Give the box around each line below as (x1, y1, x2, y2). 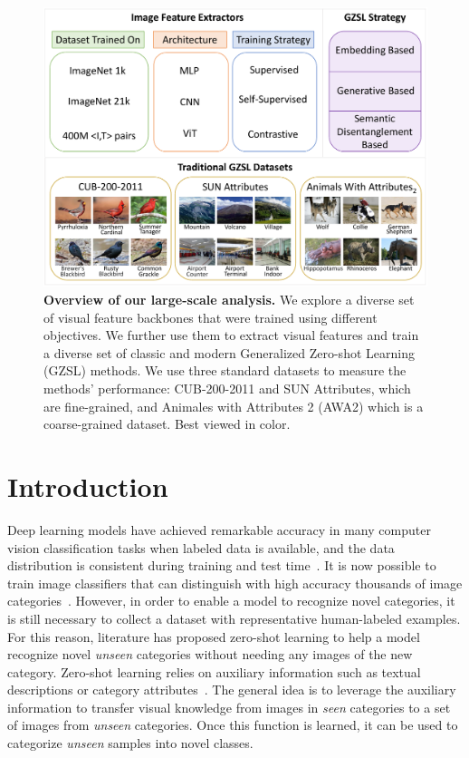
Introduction (7, 468, 168, 504)
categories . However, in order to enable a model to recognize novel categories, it (7, 591, 455, 610)
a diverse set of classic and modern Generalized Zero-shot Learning (43, 343, 415, 362)
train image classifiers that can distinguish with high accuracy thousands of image (7, 573, 463, 592)
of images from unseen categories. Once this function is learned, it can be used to (7, 715, 458, 734)
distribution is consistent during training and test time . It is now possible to (7, 556, 436, 575)
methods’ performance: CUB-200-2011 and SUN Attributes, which (43, 379, 411, 398)
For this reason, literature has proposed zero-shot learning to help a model (7, 627, 420, 646)
